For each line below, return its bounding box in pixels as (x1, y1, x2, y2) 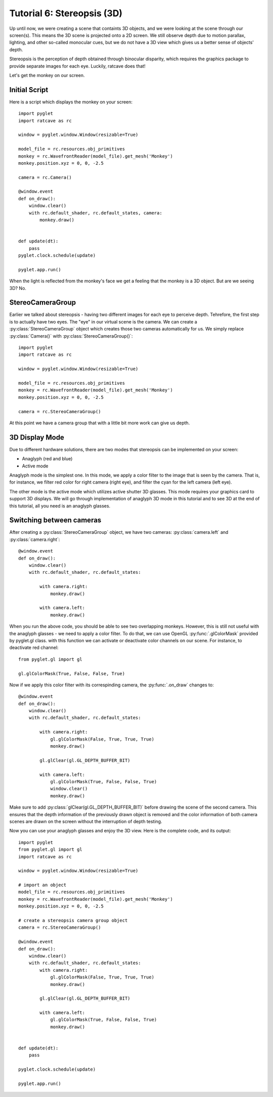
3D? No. (9, 285, 26, 291)
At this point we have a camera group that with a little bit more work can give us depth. (9, 420, 190, 426)
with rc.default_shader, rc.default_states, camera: (28, 210, 163, 215)
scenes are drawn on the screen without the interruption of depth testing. (9, 818, 162, 824)
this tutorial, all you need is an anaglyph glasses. (9, 502, 111, 509)
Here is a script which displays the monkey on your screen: (9, 99, 133, 105)
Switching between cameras (9, 516, 102, 525)
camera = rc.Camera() (18, 174, 72, 180)
